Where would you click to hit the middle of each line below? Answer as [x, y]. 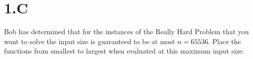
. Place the [225, 41]
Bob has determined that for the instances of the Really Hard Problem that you [126, 31]
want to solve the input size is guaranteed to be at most [90, 41]
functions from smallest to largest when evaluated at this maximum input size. [124, 51]
